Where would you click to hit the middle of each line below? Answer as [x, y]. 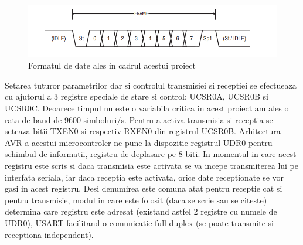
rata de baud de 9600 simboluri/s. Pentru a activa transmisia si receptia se [139, 119]
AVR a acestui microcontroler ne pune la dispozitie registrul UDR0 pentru [139, 142]
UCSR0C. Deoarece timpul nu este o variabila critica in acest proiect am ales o [147, 108]
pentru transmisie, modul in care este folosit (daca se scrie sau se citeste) [136, 200]
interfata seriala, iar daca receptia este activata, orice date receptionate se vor [144, 177]
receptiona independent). [49, 234]
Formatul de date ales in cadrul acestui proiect [112, 65]
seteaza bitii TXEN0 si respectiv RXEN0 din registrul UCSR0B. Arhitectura [143, 131]
